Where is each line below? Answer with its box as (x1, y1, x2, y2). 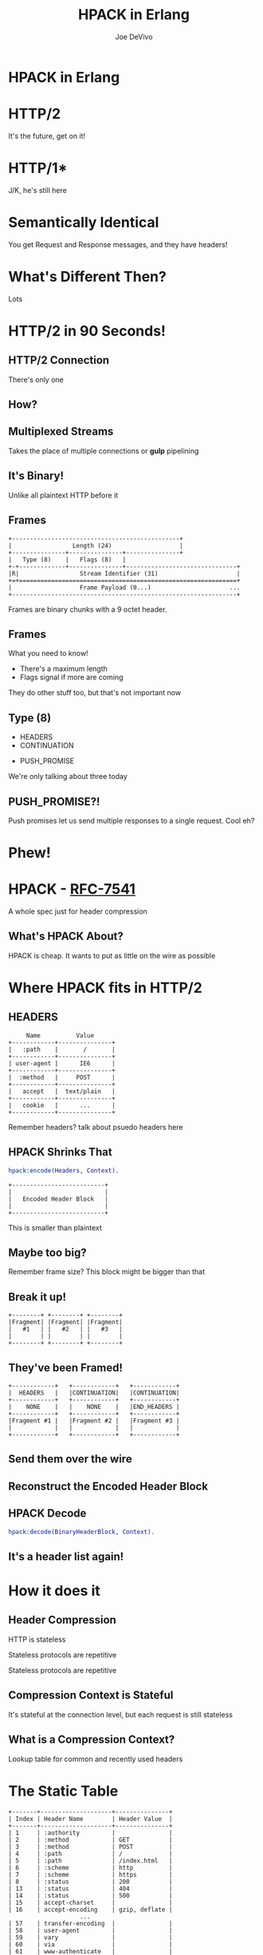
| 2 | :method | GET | (8, 1836, 173, 1844)
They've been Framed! (8, 1361, 124, 1375)
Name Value (26, 1031, 94, 1040)
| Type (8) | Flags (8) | (8, 556, 127, 564)
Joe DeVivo (115, 32, 153, 41)
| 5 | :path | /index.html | (8, 1857, 173, 1865)
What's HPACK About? (8, 930, 124, 943)
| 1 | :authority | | (8, 1829, 173, 1837)
